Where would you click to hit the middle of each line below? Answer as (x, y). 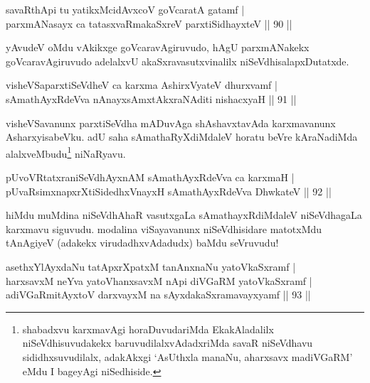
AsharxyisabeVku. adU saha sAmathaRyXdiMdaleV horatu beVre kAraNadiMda (182, 137)
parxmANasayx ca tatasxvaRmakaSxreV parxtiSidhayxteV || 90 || (149, 23)
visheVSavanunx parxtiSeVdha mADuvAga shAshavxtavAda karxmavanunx (171, 123)
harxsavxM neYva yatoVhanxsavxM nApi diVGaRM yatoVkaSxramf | (159, 280)
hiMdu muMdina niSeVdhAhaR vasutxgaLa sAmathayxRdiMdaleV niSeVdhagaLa (184, 215)
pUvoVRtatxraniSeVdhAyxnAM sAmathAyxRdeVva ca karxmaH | (150, 177)
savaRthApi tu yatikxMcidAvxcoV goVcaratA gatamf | (125, 9)
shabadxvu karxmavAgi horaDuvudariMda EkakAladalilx (148, 329)
